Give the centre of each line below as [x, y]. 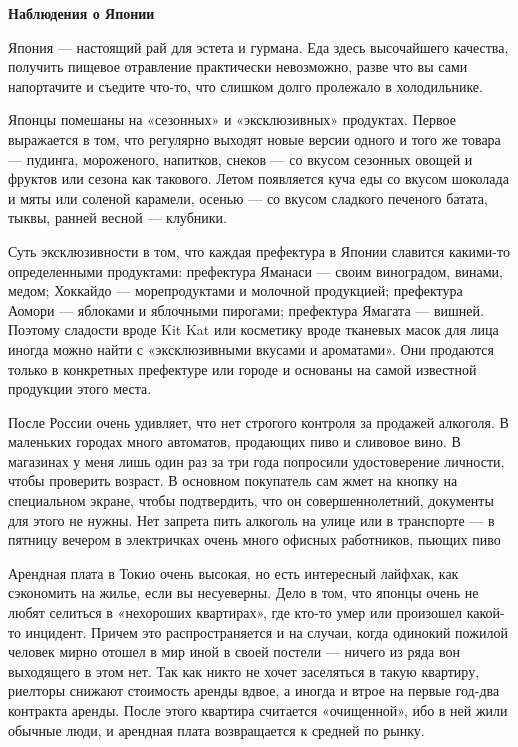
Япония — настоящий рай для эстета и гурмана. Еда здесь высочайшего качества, [258, 46]
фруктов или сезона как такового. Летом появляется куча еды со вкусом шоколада [258, 178]
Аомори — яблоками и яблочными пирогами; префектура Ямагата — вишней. [246, 309]
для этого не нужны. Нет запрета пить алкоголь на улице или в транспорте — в [251, 519]
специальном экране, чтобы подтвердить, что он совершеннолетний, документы [251, 500]
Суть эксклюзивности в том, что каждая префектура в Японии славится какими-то [259, 250]
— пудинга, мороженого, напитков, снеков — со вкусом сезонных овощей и [240, 158]
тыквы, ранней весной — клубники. [117, 217]
